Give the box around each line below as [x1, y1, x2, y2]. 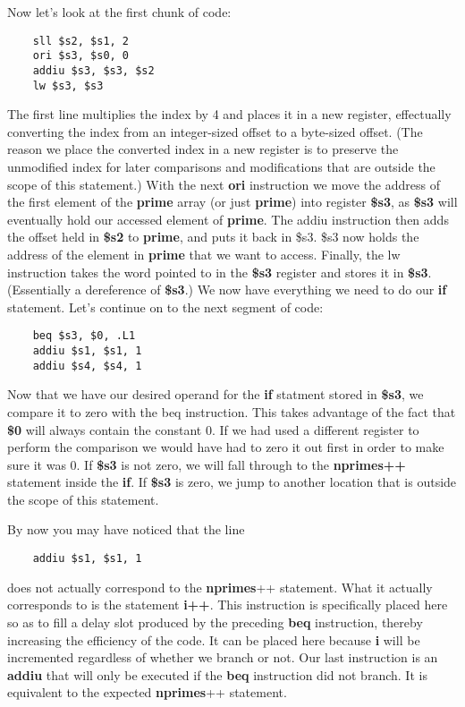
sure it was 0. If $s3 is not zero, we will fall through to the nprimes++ [7, 455, 406, 473]
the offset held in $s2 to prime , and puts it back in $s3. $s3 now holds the [7, 227, 419, 246]
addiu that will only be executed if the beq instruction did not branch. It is [7, 665, 427, 684]
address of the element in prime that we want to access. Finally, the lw [7, 244, 401, 263]
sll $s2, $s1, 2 [32, 34, 130, 47]
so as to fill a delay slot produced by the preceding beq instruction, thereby [7, 612, 423, 631]
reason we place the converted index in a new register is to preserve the [7, 140, 399, 158]
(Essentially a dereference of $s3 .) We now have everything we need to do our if [7, 280, 447, 299]
